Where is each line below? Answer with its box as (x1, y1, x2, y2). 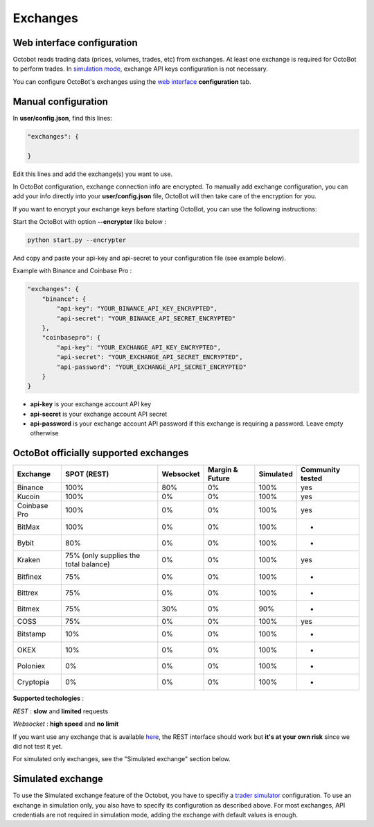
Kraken (17, 555, 41, 565)
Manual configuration (12, 96, 109, 107)
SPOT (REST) (65, 469, 109, 479)
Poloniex (17, 661, 45, 671)
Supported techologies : (12, 694, 84, 703)
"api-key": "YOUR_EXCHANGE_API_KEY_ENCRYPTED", (56, 343, 222, 351)
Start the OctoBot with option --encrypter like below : (12, 218, 166, 226)
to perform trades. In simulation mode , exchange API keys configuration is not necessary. (12, 64, 268, 73)
